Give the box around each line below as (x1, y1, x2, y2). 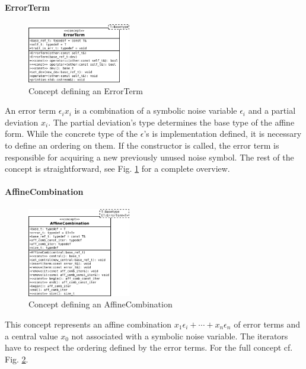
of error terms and (234, 317, 300, 330)
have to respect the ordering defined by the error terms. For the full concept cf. (5, 341, 293, 354)
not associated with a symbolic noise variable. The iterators (71, 329, 288, 342)
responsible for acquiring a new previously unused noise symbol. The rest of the (5, 150, 294, 163)
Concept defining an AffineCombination (28, 298, 173, 310)
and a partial (248, 104, 296, 117)
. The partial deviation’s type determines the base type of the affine (48, 115, 295, 128)
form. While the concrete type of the (5, 127, 138, 140)
